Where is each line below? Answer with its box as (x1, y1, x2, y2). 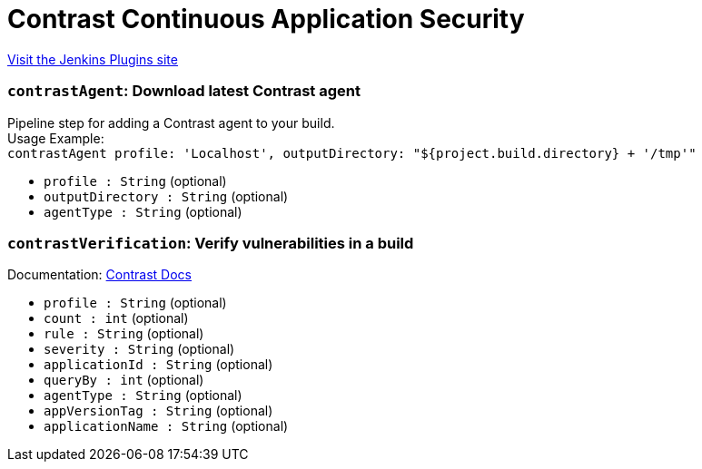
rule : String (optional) (44, 326, 204, 342)
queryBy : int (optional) (44, 372, 204, 388)
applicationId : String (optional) (44, 357, 273, 373)
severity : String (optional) (44, 341, 235, 357)
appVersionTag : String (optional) (44, 403, 273, 419)
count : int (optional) (44, 310, 189, 327)
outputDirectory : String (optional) (44, 188, 289, 204)
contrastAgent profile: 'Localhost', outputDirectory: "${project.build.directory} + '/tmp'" (7, 145, 697, 161)
